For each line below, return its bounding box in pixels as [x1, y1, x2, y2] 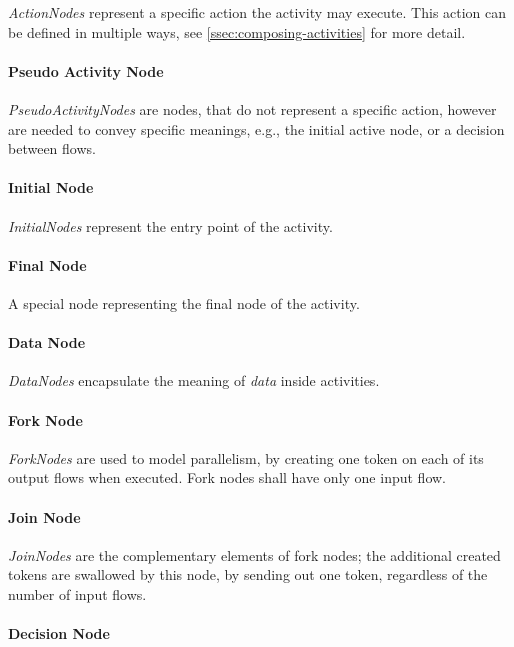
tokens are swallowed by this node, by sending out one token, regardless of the [8, 564, 488, 585]
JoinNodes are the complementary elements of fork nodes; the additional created [8, 544, 501, 565]
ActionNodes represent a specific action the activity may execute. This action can [8, 2, 507, 22]
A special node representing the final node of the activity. [8, 292, 360, 313]
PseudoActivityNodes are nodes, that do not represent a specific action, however [8, 98, 497, 119]
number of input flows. [8, 583, 147, 604]
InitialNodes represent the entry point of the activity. [8, 215, 333, 236]
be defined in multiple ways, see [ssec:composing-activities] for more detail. [8, 21, 466, 42]
